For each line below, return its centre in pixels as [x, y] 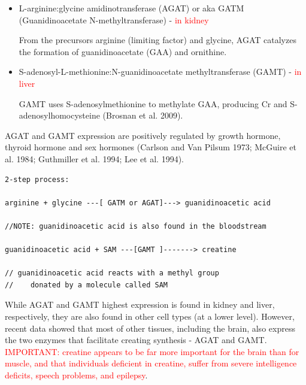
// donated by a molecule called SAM [87, 285]
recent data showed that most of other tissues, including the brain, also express [150, 328]
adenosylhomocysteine [59, 115]
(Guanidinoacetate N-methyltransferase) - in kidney [114, 19]
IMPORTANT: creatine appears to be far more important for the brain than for [152, 351]
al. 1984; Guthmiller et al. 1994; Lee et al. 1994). [94, 158]
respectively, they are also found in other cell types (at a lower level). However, [150, 316]
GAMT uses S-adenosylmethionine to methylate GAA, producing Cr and [153, 103]
